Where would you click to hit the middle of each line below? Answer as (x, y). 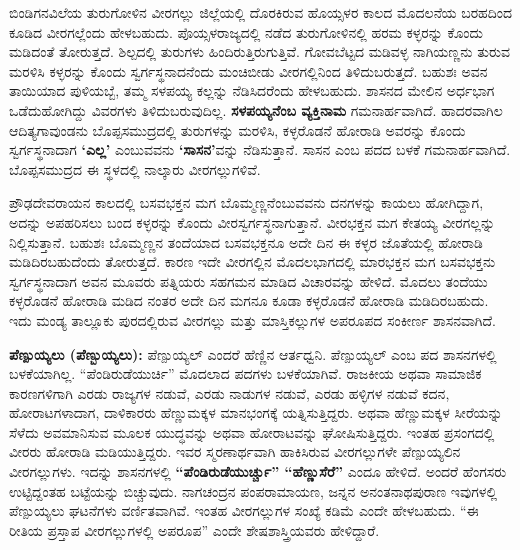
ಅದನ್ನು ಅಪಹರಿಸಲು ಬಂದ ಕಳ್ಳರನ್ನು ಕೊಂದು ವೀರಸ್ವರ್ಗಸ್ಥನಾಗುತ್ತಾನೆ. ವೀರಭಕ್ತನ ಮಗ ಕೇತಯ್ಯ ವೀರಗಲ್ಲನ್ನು (252, 221)
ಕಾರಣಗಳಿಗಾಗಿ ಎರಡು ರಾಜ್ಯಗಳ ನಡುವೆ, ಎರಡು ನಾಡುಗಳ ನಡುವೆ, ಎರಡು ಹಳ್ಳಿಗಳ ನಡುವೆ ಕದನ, (229, 392)
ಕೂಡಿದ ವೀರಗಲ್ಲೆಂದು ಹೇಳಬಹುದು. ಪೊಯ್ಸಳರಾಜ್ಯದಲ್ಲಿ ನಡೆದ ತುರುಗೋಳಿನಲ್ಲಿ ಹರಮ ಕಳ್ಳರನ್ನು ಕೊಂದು (246, 31)
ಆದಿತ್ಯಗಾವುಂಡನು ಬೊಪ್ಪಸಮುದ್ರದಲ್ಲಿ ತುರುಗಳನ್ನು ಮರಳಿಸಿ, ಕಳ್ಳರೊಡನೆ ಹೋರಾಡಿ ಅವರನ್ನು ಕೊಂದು (237, 129)
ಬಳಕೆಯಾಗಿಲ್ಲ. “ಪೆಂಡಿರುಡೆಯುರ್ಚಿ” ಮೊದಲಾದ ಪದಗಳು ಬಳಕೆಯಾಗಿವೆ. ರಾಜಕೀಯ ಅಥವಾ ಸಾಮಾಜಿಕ (245, 373)
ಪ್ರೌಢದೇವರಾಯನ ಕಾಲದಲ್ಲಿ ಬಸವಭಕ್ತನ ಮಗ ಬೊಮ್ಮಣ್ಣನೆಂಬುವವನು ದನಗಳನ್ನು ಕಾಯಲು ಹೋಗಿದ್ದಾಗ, (246, 202)
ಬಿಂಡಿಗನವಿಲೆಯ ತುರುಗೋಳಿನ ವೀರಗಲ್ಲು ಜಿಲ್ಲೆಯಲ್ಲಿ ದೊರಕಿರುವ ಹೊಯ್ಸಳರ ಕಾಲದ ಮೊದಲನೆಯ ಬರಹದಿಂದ (261, 12)
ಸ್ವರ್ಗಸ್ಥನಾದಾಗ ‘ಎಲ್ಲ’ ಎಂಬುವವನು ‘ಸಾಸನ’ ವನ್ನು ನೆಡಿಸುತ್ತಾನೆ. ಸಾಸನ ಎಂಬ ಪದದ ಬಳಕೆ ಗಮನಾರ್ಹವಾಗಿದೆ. (260, 149)
